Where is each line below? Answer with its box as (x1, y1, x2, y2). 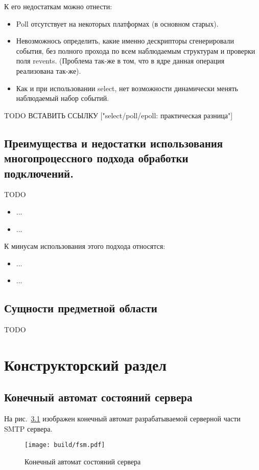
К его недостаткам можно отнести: (4, 1, 112, 11)
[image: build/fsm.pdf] (25, 441, 105, 449)
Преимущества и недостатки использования (4, 135, 223, 151)
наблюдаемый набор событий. (16, 93, 109, 103)
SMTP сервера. (4, 423, 53, 434)
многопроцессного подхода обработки (4, 150, 189, 166)
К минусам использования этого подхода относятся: (4, 241, 166, 251)
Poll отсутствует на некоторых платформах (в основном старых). (16, 18, 219, 29)
